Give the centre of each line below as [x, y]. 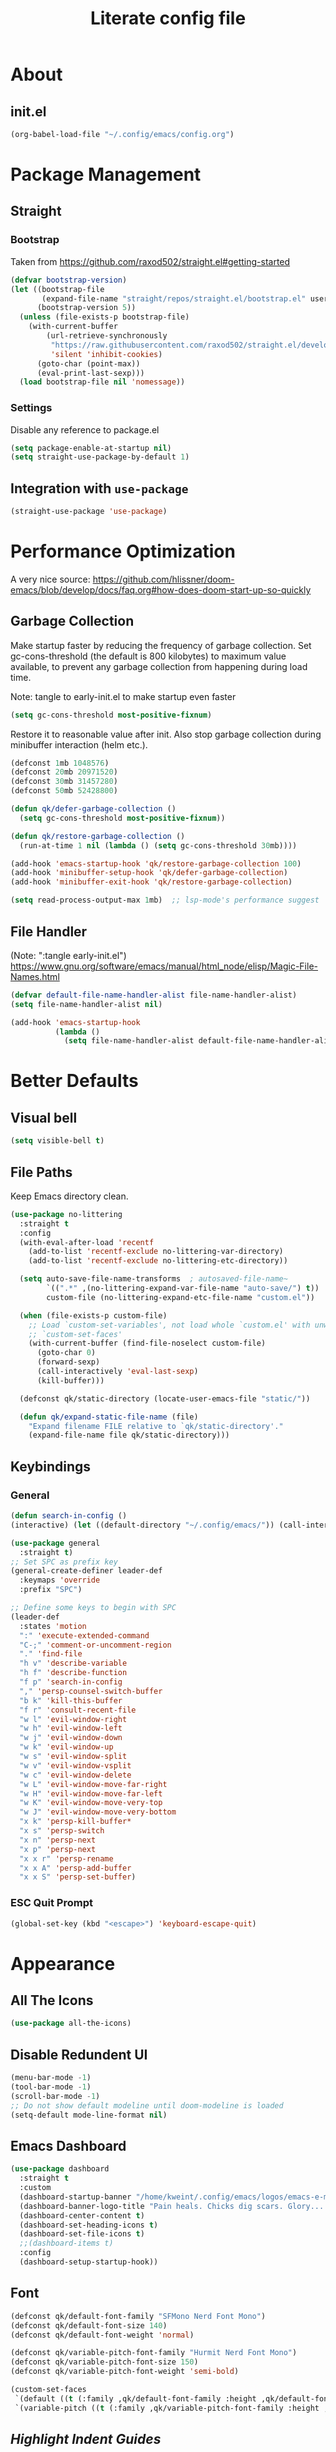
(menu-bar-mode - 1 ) [51, 2078]
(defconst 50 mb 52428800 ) [64, 791]
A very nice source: [50, 579]
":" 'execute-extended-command [84, 1635]
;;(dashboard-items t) [66, 2243]
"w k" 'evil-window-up [66, 1747]
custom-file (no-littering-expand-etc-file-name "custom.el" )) [180, 1297]
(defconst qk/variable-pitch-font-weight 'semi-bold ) [125, 2372]
